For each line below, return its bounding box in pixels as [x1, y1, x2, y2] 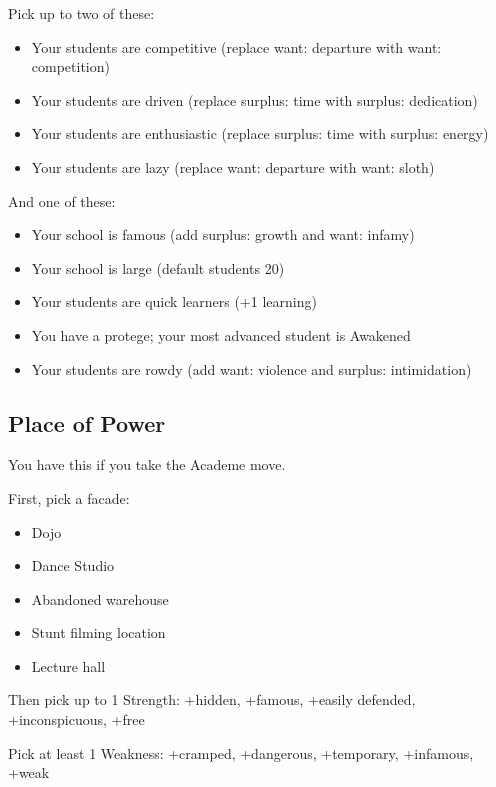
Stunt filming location [31, 622, 166, 643]
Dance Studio [31, 555, 115, 576]
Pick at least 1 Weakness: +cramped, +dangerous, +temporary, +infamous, [8, 742, 474, 763]
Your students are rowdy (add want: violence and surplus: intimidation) [31, 358, 472, 379]
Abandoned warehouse [31, 588, 169, 609]
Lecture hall [31, 655, 106, 676]
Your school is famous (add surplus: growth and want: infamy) [31, 224, 415, 245]
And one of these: [8, 190, 116, 211]
